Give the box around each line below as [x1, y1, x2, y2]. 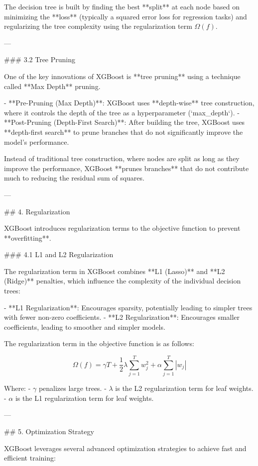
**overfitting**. [4, 232, 51, 243]
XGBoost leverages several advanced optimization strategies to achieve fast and [4, 443, 247, 453]
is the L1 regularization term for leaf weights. [15, 392, 154, 403]
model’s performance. [4, 136, 69, 147]
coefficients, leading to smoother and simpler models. [4, 321, 165, 332]
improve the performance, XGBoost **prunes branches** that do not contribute [4, 163, 249, 173]
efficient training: [4, 453, 56, 463]
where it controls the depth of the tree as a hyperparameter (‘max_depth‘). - [4, 107, 240, 117]
